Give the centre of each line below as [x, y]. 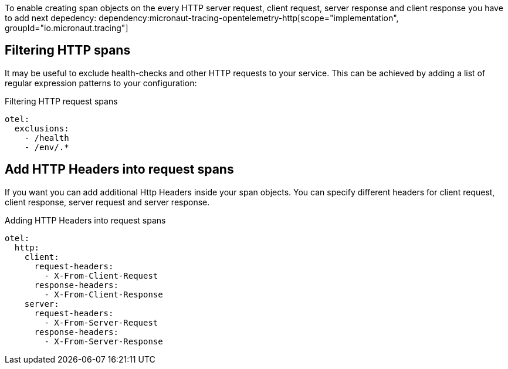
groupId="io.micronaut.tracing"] [67, 28]
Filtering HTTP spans [68, 50]
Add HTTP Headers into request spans [119, 170]
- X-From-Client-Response [104, 294]
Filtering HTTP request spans [61, 101]
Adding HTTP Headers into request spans [85, 220]
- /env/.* [47, 147]
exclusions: [42, 128]
